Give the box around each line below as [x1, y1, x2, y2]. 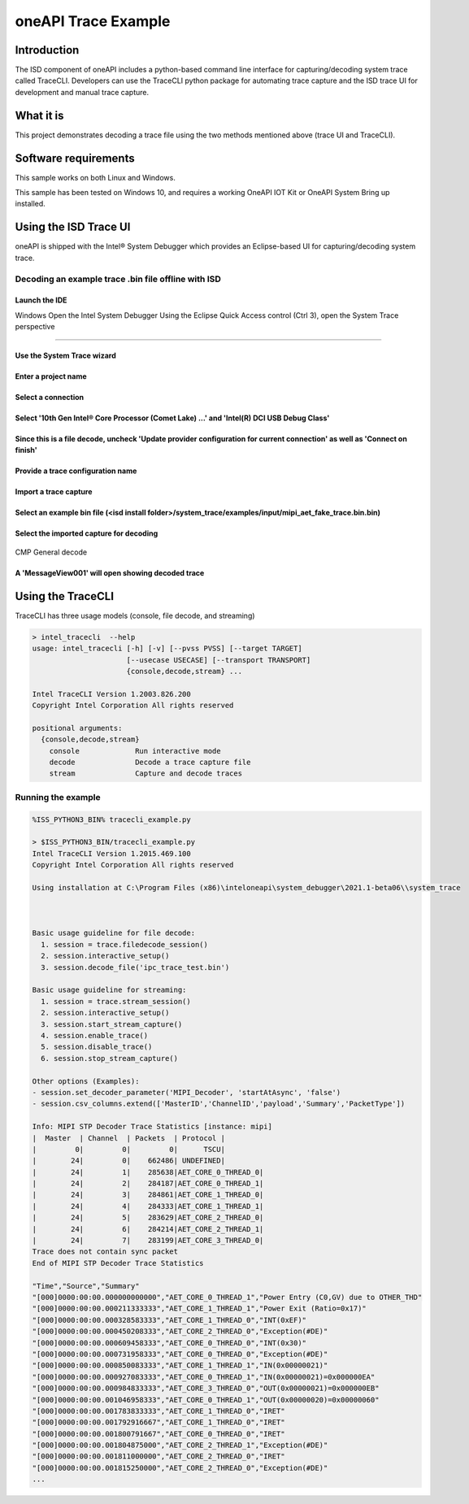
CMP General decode [15, 547, 88, 557]
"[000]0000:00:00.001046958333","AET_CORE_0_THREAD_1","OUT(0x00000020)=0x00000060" [32, 1395, 380, 1404]
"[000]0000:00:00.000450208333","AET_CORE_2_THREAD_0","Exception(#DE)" [32, 1327, 328, 1337]
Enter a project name [15, 372, 87, 381]
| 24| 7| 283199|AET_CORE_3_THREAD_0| [32, 1236, 264, 1245]
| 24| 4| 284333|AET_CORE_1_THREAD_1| [32, 1202, 264, 1211]
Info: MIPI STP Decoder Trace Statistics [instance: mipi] [32, 1122, 272, 1132]
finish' [15, 446, 37, 455]
